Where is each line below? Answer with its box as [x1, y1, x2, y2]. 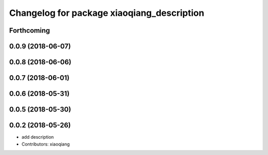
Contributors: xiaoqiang [21, 141, 70, 147]
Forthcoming [9, 26, 50, 35]
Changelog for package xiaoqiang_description [9, 7, 204, 18]
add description [21, 134, 54, 140]
